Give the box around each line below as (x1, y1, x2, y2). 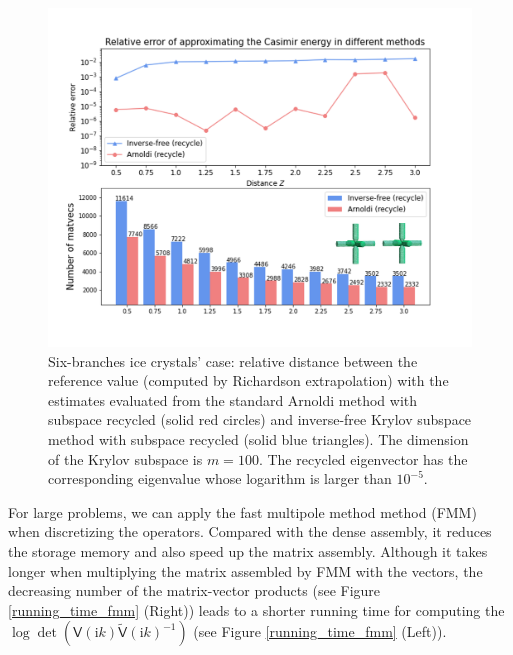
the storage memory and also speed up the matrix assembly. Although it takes (8, 541, 488, 562)
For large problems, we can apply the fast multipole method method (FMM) (8, 501, 477, 522)
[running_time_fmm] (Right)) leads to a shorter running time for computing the (8, 599, 505, 620)
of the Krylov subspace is (48, 448, 203, 469)
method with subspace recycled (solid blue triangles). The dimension (48, 429, 469, 450)
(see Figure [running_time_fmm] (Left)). (193, 621, 447, 642)
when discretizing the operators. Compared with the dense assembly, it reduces (8, 521, 492, 542)
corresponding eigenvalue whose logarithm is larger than (48, 468, 392, 489)
